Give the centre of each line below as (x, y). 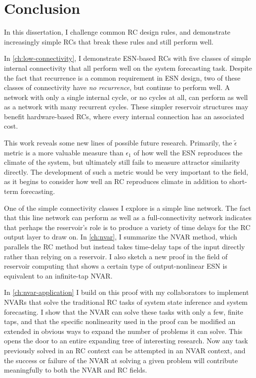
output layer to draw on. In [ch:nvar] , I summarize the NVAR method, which (121, 237)
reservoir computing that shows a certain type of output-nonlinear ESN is (116, 266)
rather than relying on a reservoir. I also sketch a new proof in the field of (116, 256)
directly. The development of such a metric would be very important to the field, (126, 171)
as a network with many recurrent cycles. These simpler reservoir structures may (126, 107)
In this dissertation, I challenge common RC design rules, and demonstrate (117, 32)
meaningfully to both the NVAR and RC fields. (76, 370)
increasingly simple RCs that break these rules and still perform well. (109, 41)
